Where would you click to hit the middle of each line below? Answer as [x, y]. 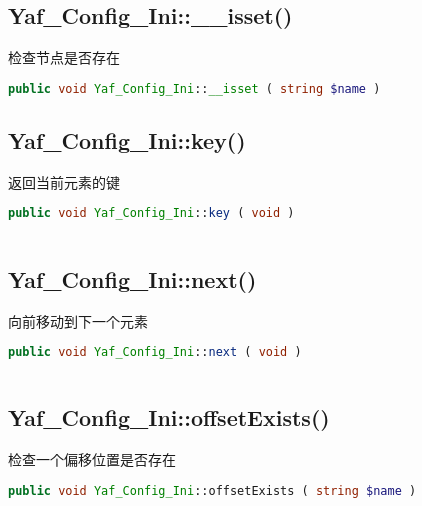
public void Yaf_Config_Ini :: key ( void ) [151, 213]
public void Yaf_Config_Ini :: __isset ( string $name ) [194, 88]
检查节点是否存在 [64, 57]
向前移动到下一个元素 [78, 320]
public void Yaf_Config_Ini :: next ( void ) [155, 352]
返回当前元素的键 [64, 181]
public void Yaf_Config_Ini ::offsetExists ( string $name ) [212, 490]
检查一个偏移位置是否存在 [92, 459]
